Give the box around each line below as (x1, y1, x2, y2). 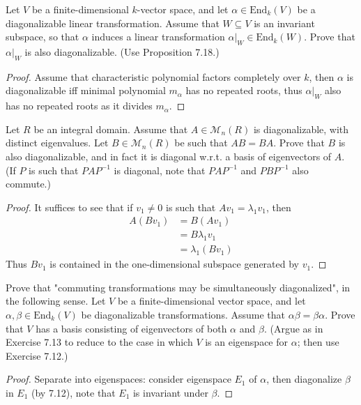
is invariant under (132, 385, 208, 399)
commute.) (6, 176, 51, 191)
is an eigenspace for (205, 335, 289, 349)
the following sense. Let (6, 293, 106, 308)
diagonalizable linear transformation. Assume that (6, 15, 220, 30)
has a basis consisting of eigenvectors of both (36, 321, 227, 335)
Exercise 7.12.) (6, 348, 68, 362)
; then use (297, 335, 339, 349)
